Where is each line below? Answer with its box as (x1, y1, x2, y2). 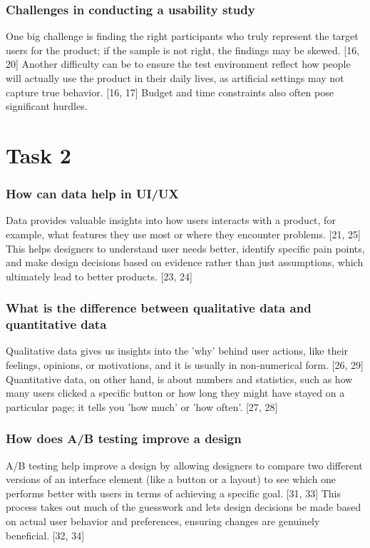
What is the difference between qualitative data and (6, 299, 312, 317)
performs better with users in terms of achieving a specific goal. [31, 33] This (6, 485, 341, 500)
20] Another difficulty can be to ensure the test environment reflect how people (6, 56, 351, 71)
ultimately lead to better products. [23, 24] (6, 268, 192, 283)
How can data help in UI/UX (6, 185, 179, 203)
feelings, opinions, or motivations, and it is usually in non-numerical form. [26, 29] (6, 357, 364, 372)
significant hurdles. (6, 98, 88, 113)
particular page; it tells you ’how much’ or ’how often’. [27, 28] (6, 399, 278, 414)
